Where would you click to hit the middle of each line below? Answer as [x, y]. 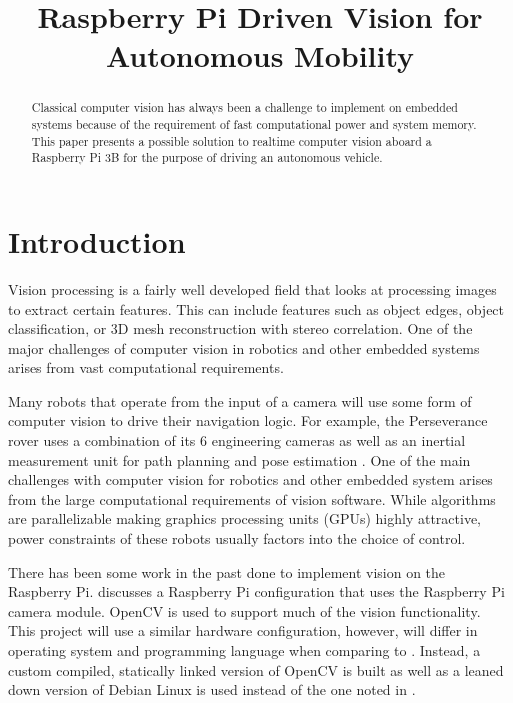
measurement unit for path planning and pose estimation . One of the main [239, 459]
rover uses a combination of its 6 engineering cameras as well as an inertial [237, 440]
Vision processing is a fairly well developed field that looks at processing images [252, 288]
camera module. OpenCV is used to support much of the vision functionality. [244, 610]
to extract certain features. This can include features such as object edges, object [256, 308]
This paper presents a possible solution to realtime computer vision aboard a [231, 140]
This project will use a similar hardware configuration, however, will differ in [243, 630]
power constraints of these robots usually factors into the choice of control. [237, 538]
